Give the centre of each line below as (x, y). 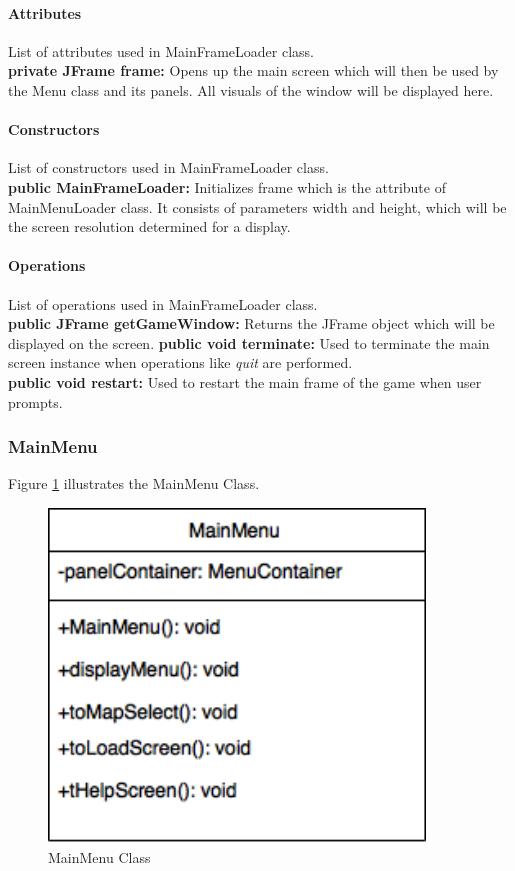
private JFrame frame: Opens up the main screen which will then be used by (253, 70)
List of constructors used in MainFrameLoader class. (168, 167)
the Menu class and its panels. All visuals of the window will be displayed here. (251, 89)
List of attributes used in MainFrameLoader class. (161, 50)
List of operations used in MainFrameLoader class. (163, 303)
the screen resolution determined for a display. (149, 226)
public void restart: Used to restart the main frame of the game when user (245, 381)
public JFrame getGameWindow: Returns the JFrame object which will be (251, 323)
